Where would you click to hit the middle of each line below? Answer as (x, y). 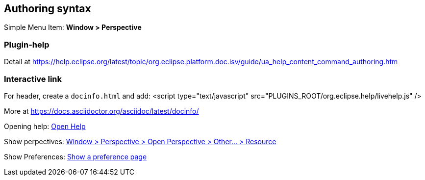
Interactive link (33, 79)
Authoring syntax (48, 9)
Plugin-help (27, 44)
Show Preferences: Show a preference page (75, 156)
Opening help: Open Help (45, 126)
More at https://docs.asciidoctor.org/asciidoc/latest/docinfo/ (101, 111)
